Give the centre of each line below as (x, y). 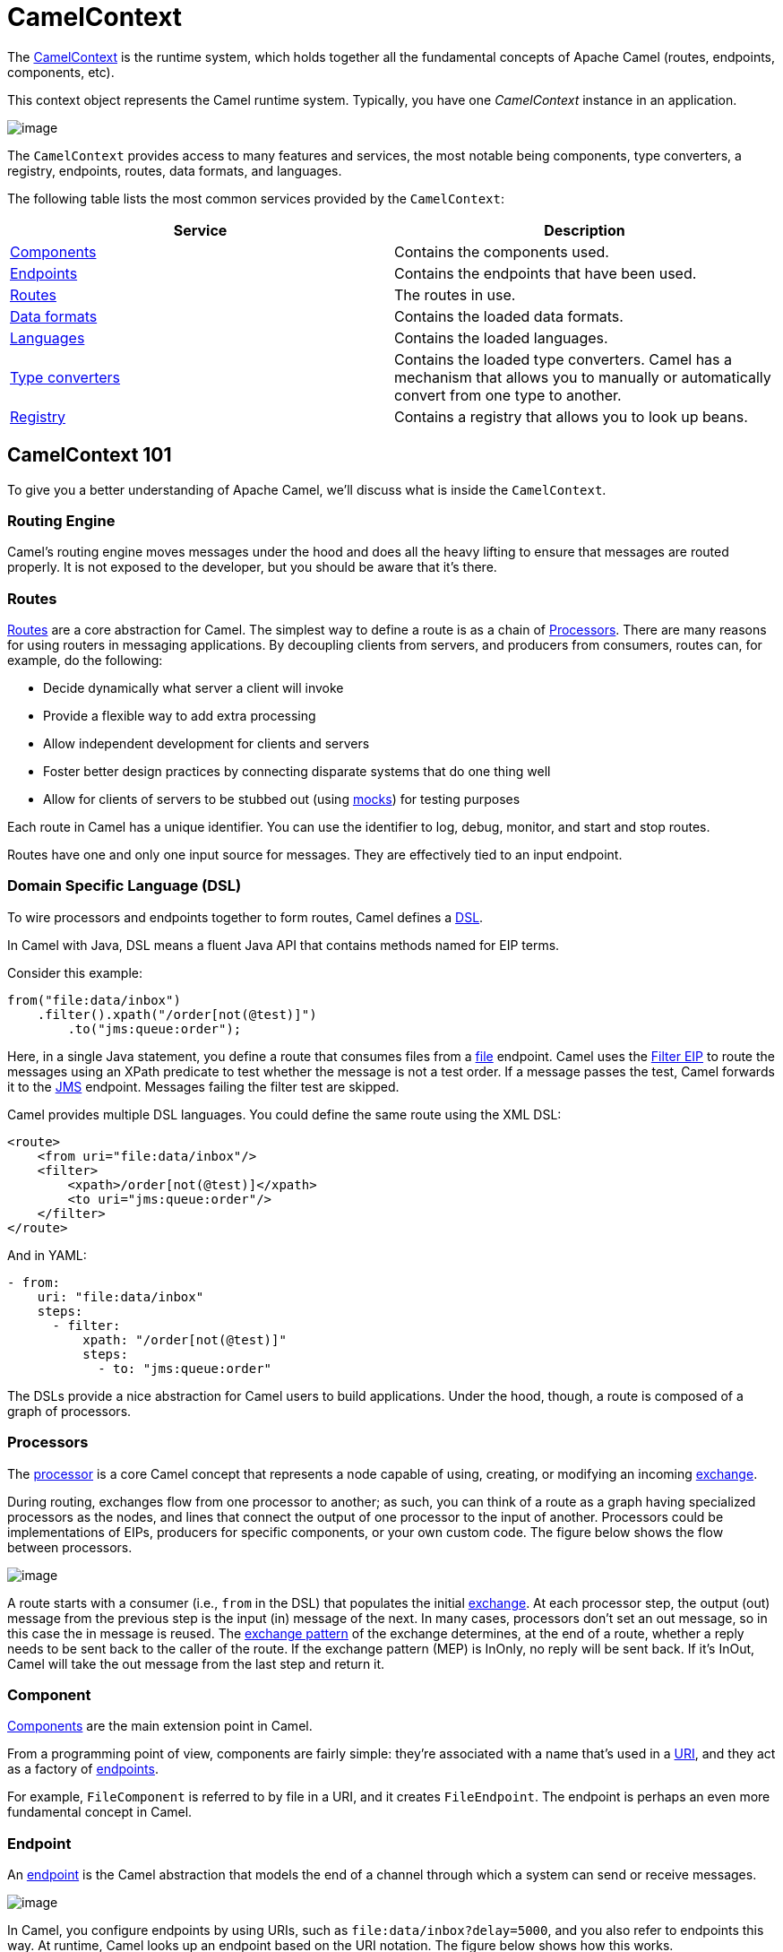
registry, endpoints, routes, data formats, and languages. (175, 170)
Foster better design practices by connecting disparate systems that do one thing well (297, 772)
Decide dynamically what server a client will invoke (194, 688)
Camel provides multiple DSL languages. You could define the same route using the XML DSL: (284, 1114)
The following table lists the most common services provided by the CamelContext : (256, 198)
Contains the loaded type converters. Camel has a (564, 359)
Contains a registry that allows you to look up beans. (571, 416)
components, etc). (61, 72)
